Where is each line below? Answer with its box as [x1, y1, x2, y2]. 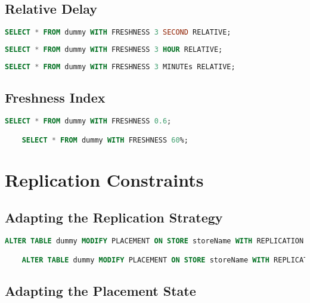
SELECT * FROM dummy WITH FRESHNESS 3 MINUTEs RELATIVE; [5, 62, 235, 71]
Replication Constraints [5, 167, 204, 191]
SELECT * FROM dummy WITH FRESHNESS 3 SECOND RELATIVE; [5, 28, 231, 37]
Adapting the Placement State [5, 281, 196, 299]
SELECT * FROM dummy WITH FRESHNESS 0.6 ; [5, 117, 172, 126]
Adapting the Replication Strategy [5, 208, 223, 227]
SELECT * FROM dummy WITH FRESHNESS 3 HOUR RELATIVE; [5, 45, 223, 54]
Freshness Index [5, 88, 106, 107]
